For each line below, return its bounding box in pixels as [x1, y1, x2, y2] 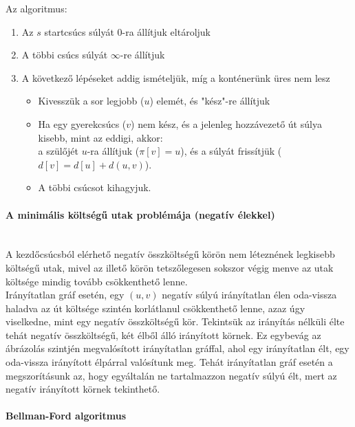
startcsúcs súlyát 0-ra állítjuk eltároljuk [44, 24, 211, 39]
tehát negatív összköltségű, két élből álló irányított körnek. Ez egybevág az [6, 327, 321, 342]
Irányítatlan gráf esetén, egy [6, 287, 125, 302]
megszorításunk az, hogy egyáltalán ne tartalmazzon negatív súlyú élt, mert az [6, 368, 337, 382]
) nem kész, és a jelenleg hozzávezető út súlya [131, 116, 322, 131]
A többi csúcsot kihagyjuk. [38, 180, 151, 195]
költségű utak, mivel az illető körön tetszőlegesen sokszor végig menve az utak [6, 260, 334, 274]
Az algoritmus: [6, 1, 67, 15]
